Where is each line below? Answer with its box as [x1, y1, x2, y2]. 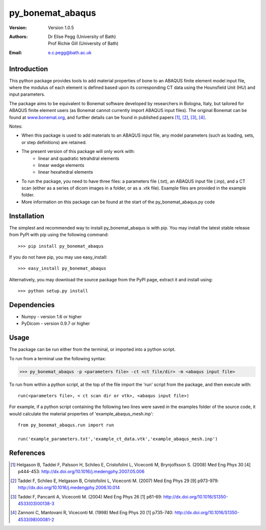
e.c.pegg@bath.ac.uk [48, 49, 92, 55]
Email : [9, 49, 22, 55]
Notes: [9, 123, 23, 129]
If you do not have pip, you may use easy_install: [9, 254, 108, 260]
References [9, 449, 45, 457]
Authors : [9, 34, 28, 39]
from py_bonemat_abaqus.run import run [18, 422, 114, 428]
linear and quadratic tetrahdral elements [38, 155, 120, 161]
